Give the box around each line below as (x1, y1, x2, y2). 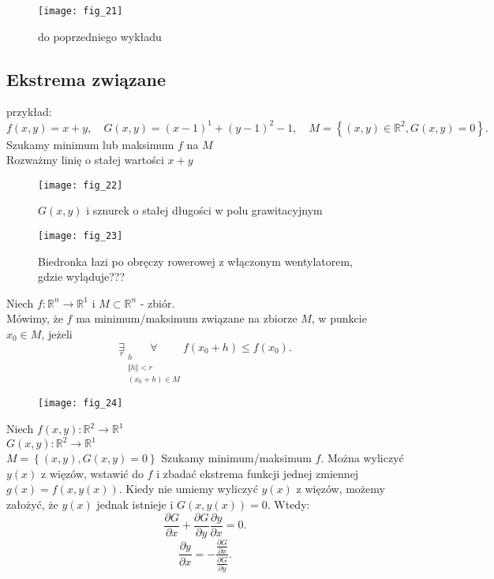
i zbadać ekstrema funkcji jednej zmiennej (156, 465, 359, 481)
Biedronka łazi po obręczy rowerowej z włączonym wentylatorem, (38, 252, 354, 269)
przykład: (6, 103, 52, 120)
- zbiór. (140, 294, 175, 311)
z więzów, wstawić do (41, 465, 144, 481)
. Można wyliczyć (320, 450, 404, 466)
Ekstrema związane (6, 66, 167, 91)
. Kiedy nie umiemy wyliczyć (118, 480, 258, 497)
